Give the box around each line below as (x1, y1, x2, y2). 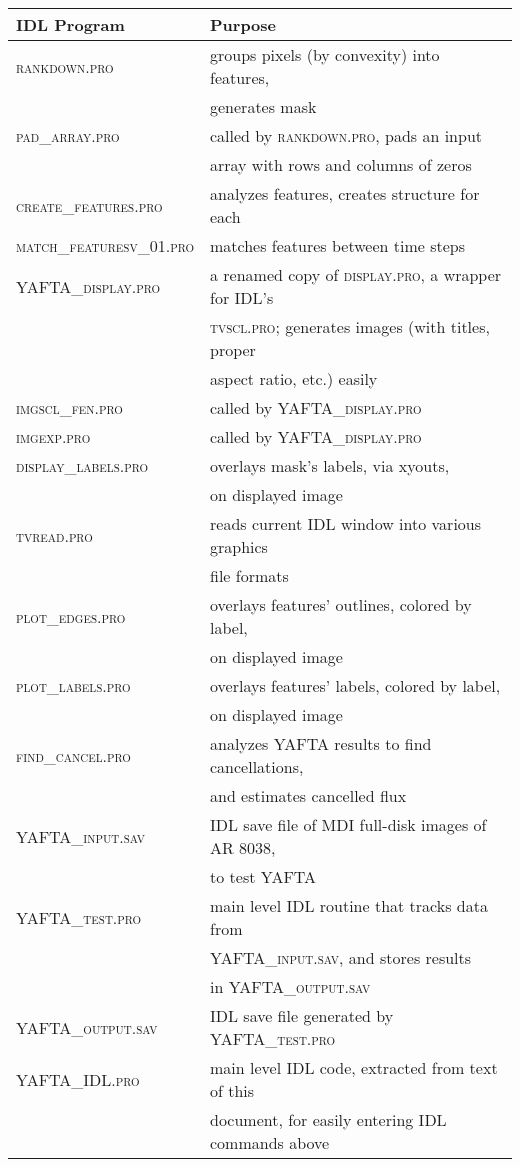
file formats (210, 564, 289, 587)
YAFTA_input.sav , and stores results (210, 946, 472, 969)
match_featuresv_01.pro (16, 234, 194, 257)
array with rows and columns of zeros (210, 153, 472, 176)
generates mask (210, 95, 317, 118)
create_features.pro (16, 193, 163, 217)
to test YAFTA (210, 865, 317, 888)
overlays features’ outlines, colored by (210, 593, 472, 616)
